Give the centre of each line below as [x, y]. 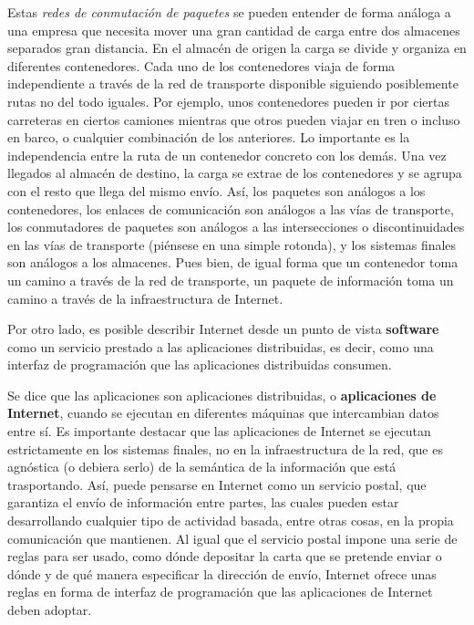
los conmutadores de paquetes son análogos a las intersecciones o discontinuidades [236, 227]
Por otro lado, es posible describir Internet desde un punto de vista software [223, 329]
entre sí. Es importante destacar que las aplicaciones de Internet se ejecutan [219, 431]
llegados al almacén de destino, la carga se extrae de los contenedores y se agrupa [235, 173]
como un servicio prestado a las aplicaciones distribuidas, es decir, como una [221, 346]
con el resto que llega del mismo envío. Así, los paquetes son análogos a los [216, 190]
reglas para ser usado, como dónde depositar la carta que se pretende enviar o [225, 556]
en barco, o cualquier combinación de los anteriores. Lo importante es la [209, 137]
